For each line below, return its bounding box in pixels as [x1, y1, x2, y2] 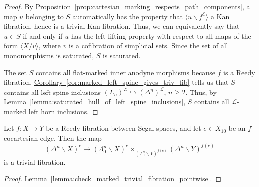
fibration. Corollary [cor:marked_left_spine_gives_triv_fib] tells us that [4, 77, 229, 87]
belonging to [25, 11, 64, 21]
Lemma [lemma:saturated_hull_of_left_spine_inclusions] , [4, 96, 186, 107]
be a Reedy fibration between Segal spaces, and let [46, 123, 201, 133]
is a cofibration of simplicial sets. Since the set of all [68, 40, 228, 51]
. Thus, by [185, 87, 217, 97]
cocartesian [4, 133, 38, 143]
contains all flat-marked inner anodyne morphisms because [35, 67, 215, 77]
